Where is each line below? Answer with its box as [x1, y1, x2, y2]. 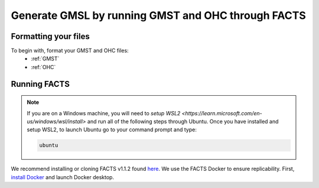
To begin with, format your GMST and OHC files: [11, 47, 129, 54]
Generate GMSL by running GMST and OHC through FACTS [11, 9, 307, 22]
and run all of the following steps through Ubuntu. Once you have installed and [87, 118, 279, 125]
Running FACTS [11, 79, 70, 89]
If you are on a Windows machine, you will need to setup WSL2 [27, 109, 181, 116]
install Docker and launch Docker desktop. [11, 173, 115, 180]
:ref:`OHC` [31, 63, 56, 70]
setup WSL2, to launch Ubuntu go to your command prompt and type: [27, 126, 197, 133]
